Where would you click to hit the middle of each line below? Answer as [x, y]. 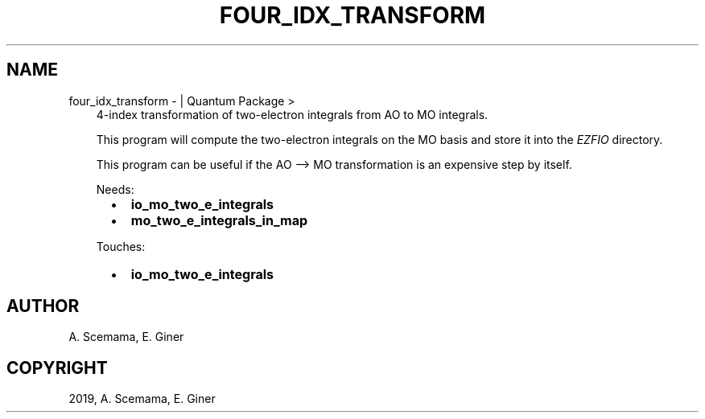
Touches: [121, 246]
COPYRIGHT [57, 368]
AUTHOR [43, 306]
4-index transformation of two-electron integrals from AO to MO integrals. [292, 114]
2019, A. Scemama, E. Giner [142, 399]
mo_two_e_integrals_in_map [219, 220]
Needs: [115, 189]
